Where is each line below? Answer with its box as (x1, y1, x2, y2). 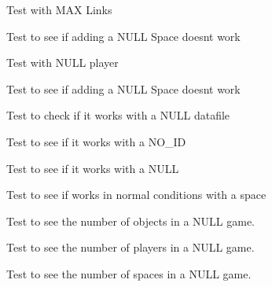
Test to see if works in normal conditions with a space (6, 186, 266, 203)
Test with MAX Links (6, 2, 112, 17)
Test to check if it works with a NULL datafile (6, 107, 230, 123)
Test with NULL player (6, 54, 119, 71)
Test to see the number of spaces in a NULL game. (6, 265, 252, 281)
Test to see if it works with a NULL (6, 160, 179, 176)
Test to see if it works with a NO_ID (6, 133, 186, 149)
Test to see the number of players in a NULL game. (6, 239, 255, 256)
